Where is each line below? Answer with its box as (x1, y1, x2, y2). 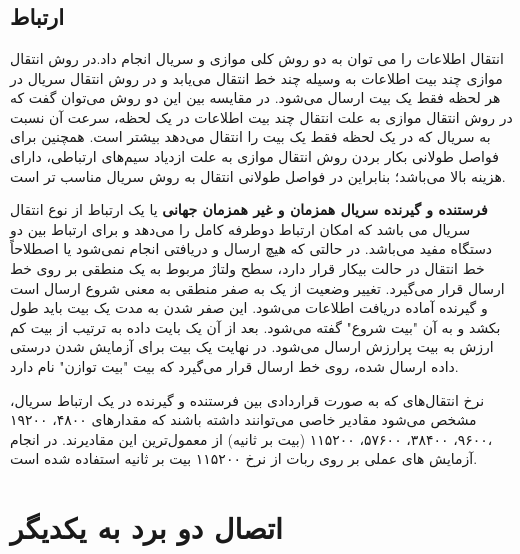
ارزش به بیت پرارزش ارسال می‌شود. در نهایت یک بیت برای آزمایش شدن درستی (10, 336, 494, 357)
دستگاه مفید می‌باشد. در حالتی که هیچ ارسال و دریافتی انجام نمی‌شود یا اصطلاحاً (10, 238, 493, 259)
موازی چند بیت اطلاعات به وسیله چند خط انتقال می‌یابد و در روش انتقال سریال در (10, 67, 503, 88)
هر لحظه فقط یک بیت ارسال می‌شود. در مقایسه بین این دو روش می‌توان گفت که (10, 87, 501, 108)
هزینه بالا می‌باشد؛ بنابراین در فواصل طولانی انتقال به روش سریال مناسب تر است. (10, 165, 506, 186)
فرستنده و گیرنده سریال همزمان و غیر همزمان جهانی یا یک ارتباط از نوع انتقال (10, 199, 488, 220)
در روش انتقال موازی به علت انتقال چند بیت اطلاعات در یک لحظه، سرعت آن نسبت (10, 106, 513, 127)
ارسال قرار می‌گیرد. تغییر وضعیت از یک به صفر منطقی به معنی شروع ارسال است (10, 277, 505, 298)
